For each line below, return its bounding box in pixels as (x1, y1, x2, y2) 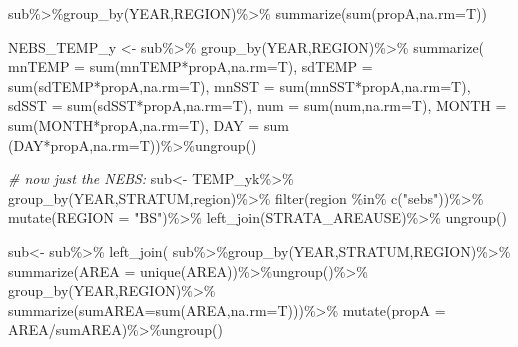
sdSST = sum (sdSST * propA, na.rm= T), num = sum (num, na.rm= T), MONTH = (8, 95, 507, 116)
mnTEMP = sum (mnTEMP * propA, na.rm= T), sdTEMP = (8, 56, 373, 77)
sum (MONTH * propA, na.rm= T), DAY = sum (8, 114, 289, 135)
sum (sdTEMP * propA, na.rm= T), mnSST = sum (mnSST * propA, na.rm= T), (8, 75, 471, 96)
